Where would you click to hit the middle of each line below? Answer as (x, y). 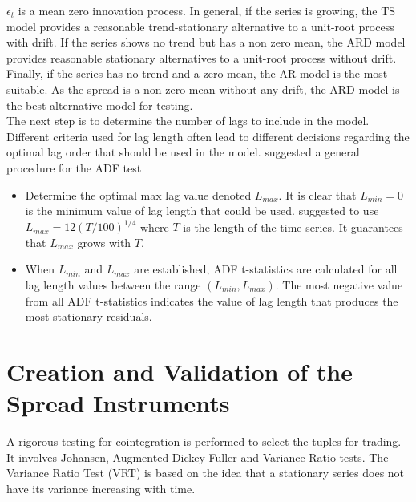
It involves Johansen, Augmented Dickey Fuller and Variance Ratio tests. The (198, 457)
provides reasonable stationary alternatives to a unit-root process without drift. (202, 57)
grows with (104, 242)
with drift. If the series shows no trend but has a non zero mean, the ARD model (206, 42)
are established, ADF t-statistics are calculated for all (266, 269)
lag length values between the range (113, 285)
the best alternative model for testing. (100, 105)
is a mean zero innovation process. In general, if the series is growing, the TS (207, 10)
